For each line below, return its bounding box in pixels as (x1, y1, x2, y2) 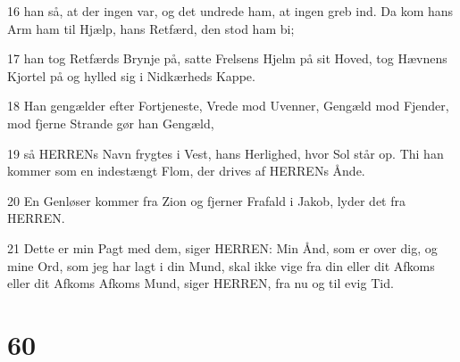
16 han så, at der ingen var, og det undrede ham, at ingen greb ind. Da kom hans (7, 2, 454, 20)
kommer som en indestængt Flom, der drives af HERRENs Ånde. (7, 161, 365, 180)
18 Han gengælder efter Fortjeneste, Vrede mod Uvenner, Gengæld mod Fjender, (7, 96, 449, 115)
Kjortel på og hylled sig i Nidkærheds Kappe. (7, 66, 255, 85)
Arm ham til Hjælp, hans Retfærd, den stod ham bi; (7, 19, 295, 37)
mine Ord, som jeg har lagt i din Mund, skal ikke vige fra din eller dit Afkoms (7, 256, 435, 275)
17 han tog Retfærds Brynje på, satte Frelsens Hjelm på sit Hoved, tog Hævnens (7, 49, 447, 68)
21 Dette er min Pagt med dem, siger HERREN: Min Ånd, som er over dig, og (7, 238, 438, 257)
